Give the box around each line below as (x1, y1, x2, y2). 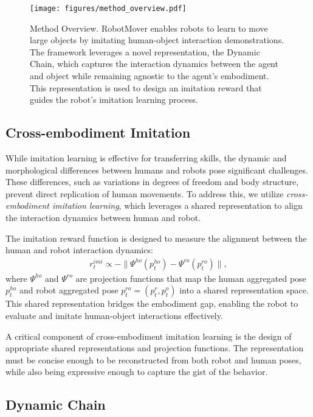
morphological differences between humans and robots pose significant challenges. (5, 163, 308, 176)
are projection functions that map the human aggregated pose (75, 272, 306, 284)
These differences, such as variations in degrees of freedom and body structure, (5, 175, 299, 188)
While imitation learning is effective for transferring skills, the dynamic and (5, 152, 287, 164)
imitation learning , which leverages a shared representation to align (52, 199, 303, 212)
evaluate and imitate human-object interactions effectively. (5, 309, 223, 321)
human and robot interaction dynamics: (5, 244, 153, 256)
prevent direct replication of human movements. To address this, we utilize (5, 187, 284, 200)
